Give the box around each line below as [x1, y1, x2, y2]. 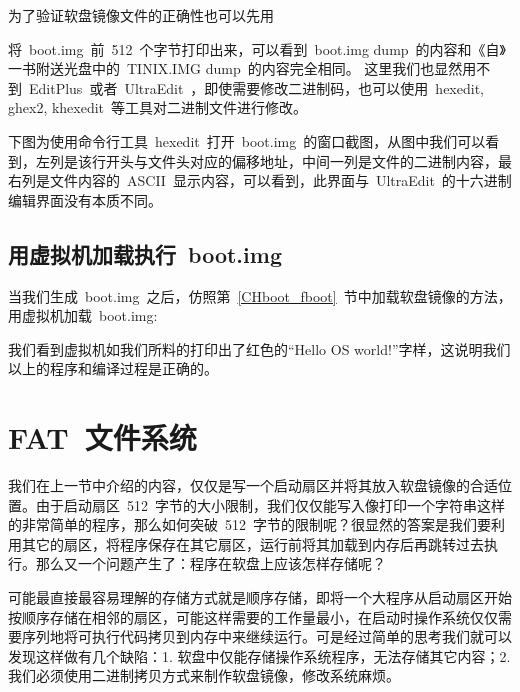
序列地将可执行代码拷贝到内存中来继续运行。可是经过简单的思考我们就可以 [21, 626, 512, 647]
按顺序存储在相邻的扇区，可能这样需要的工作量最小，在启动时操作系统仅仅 [8, 606, 498, 627]
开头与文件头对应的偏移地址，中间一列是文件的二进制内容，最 [105, 150, 512, 171]
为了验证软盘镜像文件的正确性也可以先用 [8, 5, 274, 25]
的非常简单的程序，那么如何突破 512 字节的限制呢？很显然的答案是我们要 [8, 514, 491, 535]
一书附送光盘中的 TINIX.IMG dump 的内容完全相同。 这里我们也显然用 [8, 58, 477, 79]
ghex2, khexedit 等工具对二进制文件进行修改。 [8, 97, 308, 118]
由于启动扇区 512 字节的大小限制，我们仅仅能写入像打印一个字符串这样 [35, 494, 505, 515]
